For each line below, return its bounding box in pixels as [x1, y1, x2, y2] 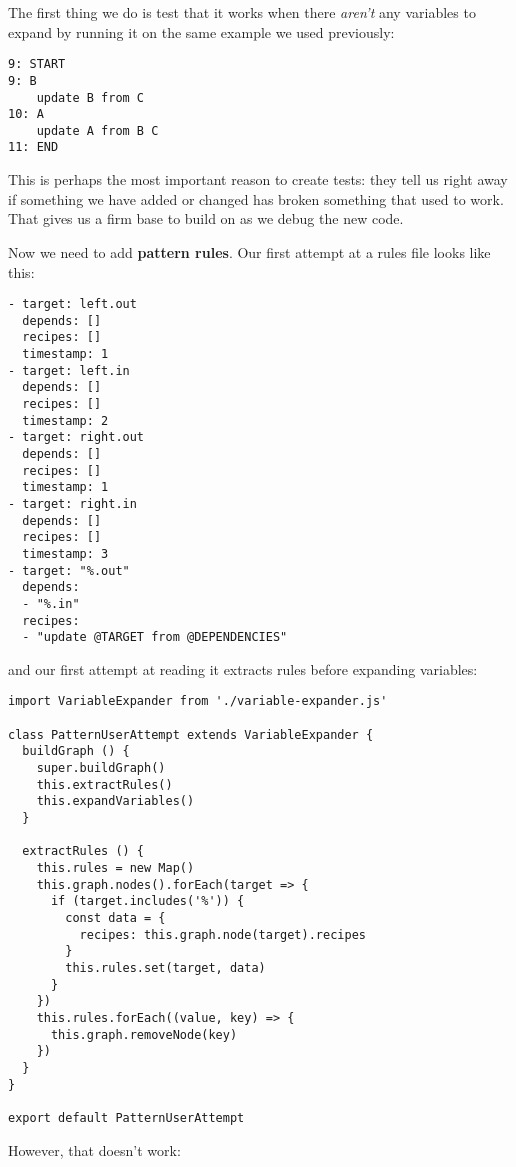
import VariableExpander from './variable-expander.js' [8, 694, 388, 709]
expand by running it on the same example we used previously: [8, 21, 395, 42]
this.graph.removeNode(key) [50, 1027, 238, 1042]
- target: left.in [8, 363, 130, 378]
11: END [8, 140, 59, 155]
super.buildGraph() [36, 761, 166, 776]
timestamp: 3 [22, 546, 109, 561]
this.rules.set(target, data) [65, 960, 266, 975]
